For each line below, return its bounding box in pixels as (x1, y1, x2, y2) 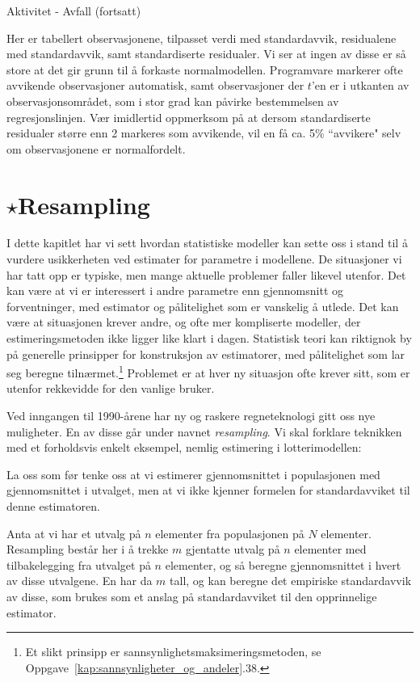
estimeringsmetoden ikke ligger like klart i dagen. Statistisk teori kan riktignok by (6, 330, 412, 347)
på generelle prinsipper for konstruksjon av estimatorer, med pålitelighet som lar (6, 345, 405, 362)
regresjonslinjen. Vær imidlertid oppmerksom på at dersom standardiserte (6, 108, 371, 125)
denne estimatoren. (6, 498, 101, 515)
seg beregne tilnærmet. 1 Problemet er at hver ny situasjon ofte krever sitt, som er (6, 362, 410, 381)
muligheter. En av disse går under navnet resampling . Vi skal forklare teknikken (6, 423, 402, 440)
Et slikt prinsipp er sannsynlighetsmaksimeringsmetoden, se (25, 643, 321, 660)
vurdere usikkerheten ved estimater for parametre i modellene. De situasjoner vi (6, 250, 402, 267)
